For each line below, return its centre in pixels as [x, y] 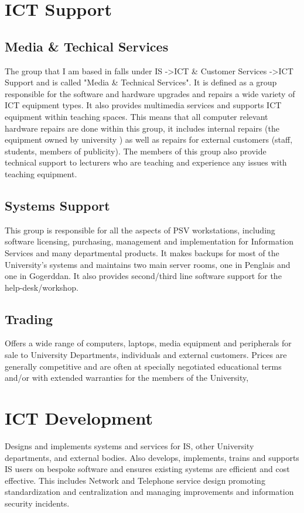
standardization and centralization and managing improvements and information [149, 492]
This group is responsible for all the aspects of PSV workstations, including [140, 230]
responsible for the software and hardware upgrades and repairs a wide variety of [150, 93]
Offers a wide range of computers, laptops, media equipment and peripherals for [148, 343]
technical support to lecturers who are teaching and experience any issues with [146, 162]
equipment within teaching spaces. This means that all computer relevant [136, 116]
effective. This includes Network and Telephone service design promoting [135, 480]
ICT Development [79, 418]
